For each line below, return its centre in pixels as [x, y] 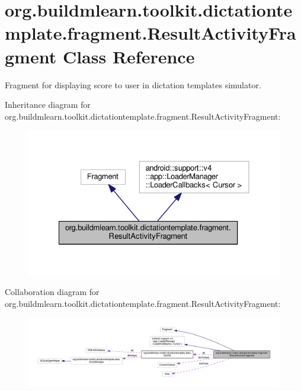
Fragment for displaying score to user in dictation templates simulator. [133, 84]
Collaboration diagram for [52, 292]
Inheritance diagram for [48, 105]
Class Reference [129, 56]
